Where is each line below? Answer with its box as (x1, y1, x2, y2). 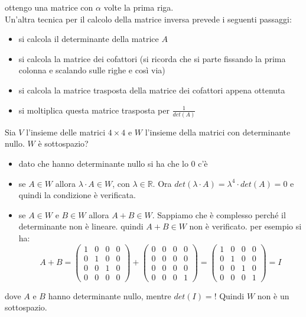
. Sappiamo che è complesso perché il (152, 208, 286, 221)
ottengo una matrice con (5, 1, 93, 13)
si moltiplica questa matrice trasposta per (18, 103, 170, 116)
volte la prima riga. (103, 1, 174, 13)
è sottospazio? (38, 137, 89, 150)
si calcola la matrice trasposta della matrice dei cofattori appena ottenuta (18, 83, 285, 96)
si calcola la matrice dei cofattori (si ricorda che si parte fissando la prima (18, 52, 286, 64)
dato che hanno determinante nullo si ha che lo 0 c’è (18, 157, 208, 170)
